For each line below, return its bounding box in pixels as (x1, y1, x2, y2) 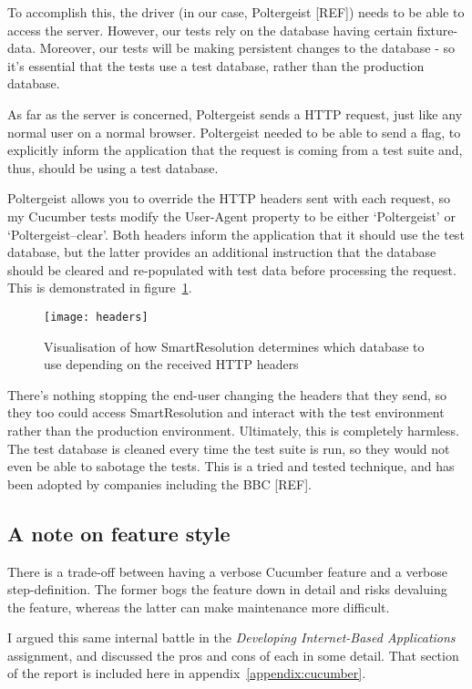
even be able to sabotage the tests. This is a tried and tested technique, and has (7, 457, 455, 476)
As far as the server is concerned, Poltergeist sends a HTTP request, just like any (7, 104, 463, 123)
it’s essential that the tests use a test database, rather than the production (7, 56, 425, 75)
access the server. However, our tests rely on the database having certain (7, 20, 413, 39)
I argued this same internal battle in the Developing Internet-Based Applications (7, 628, 456, 647)
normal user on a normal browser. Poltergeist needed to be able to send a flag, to (7, 122, 461, 141)
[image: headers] (44, 310, 149, 324)
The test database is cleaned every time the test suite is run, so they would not (7, 438, 450, 458)
